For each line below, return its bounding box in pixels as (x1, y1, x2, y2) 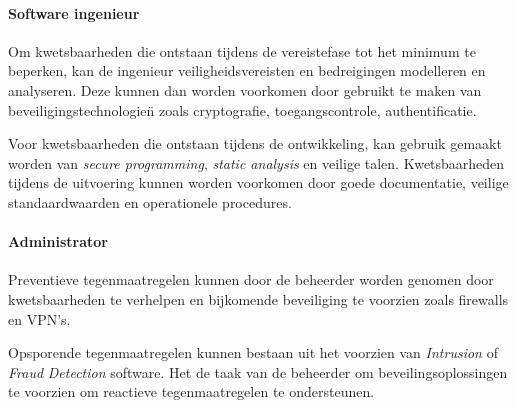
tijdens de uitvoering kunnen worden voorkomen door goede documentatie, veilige (8, 172, 509, 193)
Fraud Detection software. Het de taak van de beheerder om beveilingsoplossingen (8, 361, 508, 382)
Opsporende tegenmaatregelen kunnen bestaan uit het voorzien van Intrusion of (8, 342, 498, 363)
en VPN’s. (8, 308, 71, 329)
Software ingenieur (8, 2, 140, 23)
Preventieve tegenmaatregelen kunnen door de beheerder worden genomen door (8, 269, 494, 290)
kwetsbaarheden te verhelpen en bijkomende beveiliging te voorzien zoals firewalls (8, 288, 509, 309)
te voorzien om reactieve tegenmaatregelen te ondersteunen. (8, 381, 375, 402)
